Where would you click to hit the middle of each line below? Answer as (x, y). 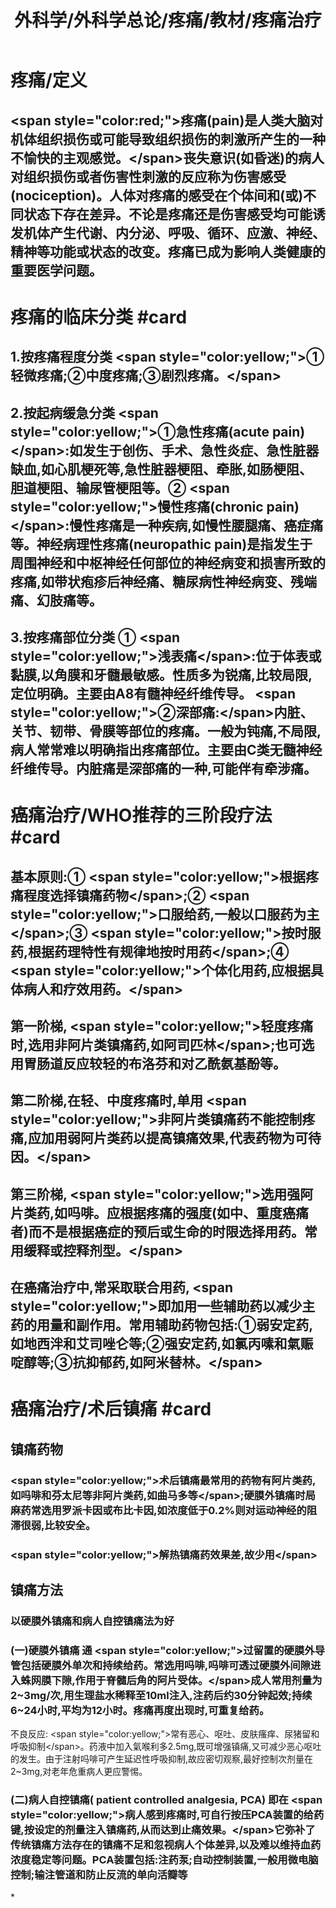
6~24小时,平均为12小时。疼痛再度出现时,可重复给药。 (140, 1710)
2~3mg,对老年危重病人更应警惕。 (79, 1772)
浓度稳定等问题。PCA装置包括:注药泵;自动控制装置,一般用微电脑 (164, 1860)
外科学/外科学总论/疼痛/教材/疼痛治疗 (168, 20)
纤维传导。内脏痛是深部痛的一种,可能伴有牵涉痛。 (164, 768)
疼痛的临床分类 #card (99, 317)
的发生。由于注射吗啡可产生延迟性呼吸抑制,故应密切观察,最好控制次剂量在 (162, 1759)
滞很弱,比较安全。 (53, 1525)
